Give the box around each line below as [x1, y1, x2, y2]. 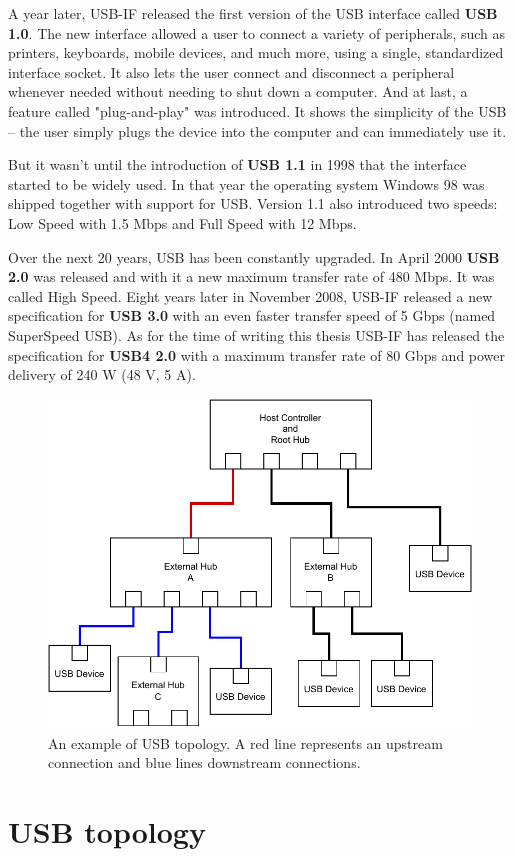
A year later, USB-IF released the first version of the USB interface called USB [8, 3, 498, 23]
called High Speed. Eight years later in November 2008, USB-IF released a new [8, 285, 493, 306]
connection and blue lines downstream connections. [48, 752, 361, 773]
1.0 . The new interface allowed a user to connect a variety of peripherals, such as [8, 22, 506, 43]
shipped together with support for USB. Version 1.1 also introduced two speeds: [8, 193, 498, 214]
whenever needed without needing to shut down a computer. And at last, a [8, 81, 468, 102]
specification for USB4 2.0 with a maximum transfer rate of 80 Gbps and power [8, 344, 506, 365]
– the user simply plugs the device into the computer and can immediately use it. [8, 120, 507, 141]
